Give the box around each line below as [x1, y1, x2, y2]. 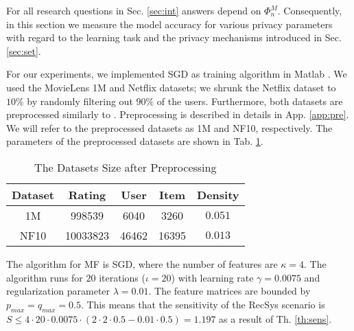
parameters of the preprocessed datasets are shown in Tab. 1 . [6, 134, 263, 148]
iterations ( [99, 270, 145, 284]
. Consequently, [277, 3, 342, 17]
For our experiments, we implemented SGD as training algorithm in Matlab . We [6, 67, 347, 81]
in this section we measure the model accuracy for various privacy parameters [6, 16, 333, 31]
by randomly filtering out [27, 93, 133, 108]
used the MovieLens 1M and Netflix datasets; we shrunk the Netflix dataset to [6, 80, 336, 94]
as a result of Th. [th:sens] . [219, 311, 332, 326]
